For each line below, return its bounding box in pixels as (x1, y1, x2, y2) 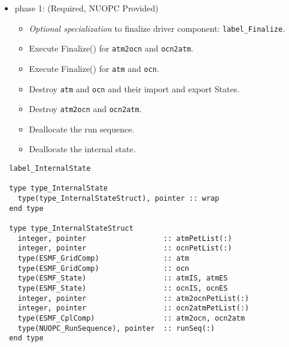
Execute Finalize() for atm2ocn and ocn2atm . (29, 42, 194, 55)
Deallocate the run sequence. (29, 122, 135, 135)
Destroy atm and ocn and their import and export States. (29, 82, 240, 95)
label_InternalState (9, 164, 91, 173)
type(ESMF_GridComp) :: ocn (17, 264, 189, 273)
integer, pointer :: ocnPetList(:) (17, 244, 232, 253)
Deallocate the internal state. (29, 143, 136, 155)
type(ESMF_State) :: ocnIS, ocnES (17, 283, 228, 292)
